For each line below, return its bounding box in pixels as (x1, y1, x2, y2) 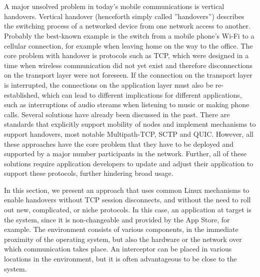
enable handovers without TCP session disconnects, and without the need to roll (4, 194, 251, 205)
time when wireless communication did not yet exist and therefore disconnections (4, 60, 253, 70)
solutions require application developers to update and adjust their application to (4, 158, 253, 168)
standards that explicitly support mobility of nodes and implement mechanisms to (4, 119, 256, 129)
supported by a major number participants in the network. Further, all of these (4, 148, 246, 159)
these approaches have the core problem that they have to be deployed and (4, 138, 234, 149)
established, (4, 89, 39, 100)
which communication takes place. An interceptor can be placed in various (4, 243, 232, 254)
